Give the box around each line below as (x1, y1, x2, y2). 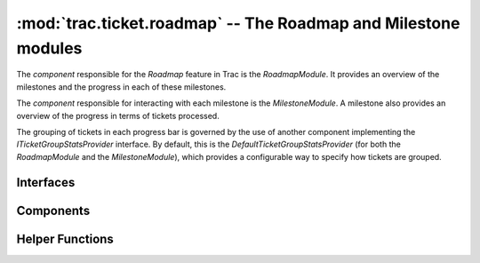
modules (16, 38, 83, 58)
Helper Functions (16, 231, 115, 246)
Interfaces (16, 174, 76, 190)
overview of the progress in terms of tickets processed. (16, 110, 220, 121)
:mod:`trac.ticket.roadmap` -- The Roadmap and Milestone (16, 13, 460, 33)
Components (16, 203, 91, 218)
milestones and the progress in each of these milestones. (16, 81, 227, 92)
